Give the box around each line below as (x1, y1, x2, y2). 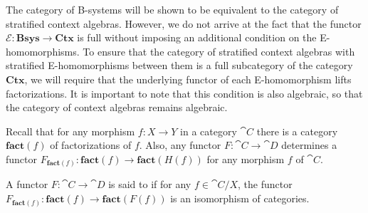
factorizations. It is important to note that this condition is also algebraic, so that (6, 85, 363, 100)
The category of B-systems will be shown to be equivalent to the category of (6, 2, 339, 16)
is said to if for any (108, 177, 191, 192)
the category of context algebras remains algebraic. (6, 100, 228, 115)
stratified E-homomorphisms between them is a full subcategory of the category (6, 58, 353, 73)
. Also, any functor (139, 137, 221, 152)
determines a (281, 137, 337, 152)
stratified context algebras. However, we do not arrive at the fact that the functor (6, 16, 362, 31)
